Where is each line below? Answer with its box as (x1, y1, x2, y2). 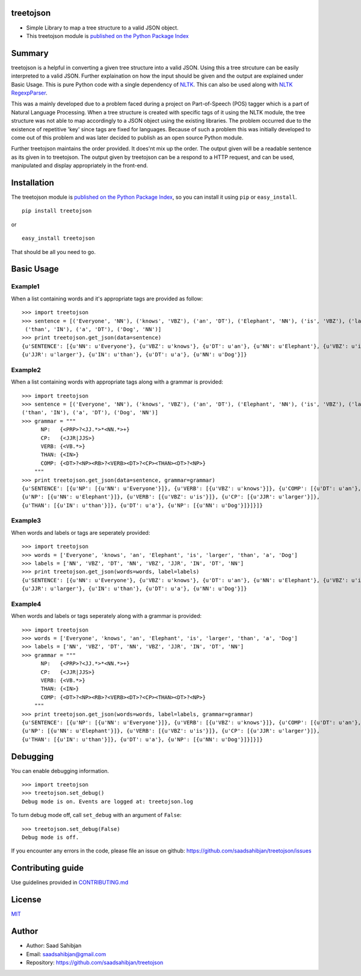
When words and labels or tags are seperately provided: (11, 529, 150, 536)
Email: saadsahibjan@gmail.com (26, 950, 106, 957)
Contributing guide (11, 863, 84, 873)
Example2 (11, 365, 42, 374)
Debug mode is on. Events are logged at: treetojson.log (22, 798, 194, 805)
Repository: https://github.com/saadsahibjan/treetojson (26, 959, 164, 966)
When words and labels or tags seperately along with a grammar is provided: (11, 612, 202, 620)
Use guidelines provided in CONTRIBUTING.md (11, 879, 129, 886)
